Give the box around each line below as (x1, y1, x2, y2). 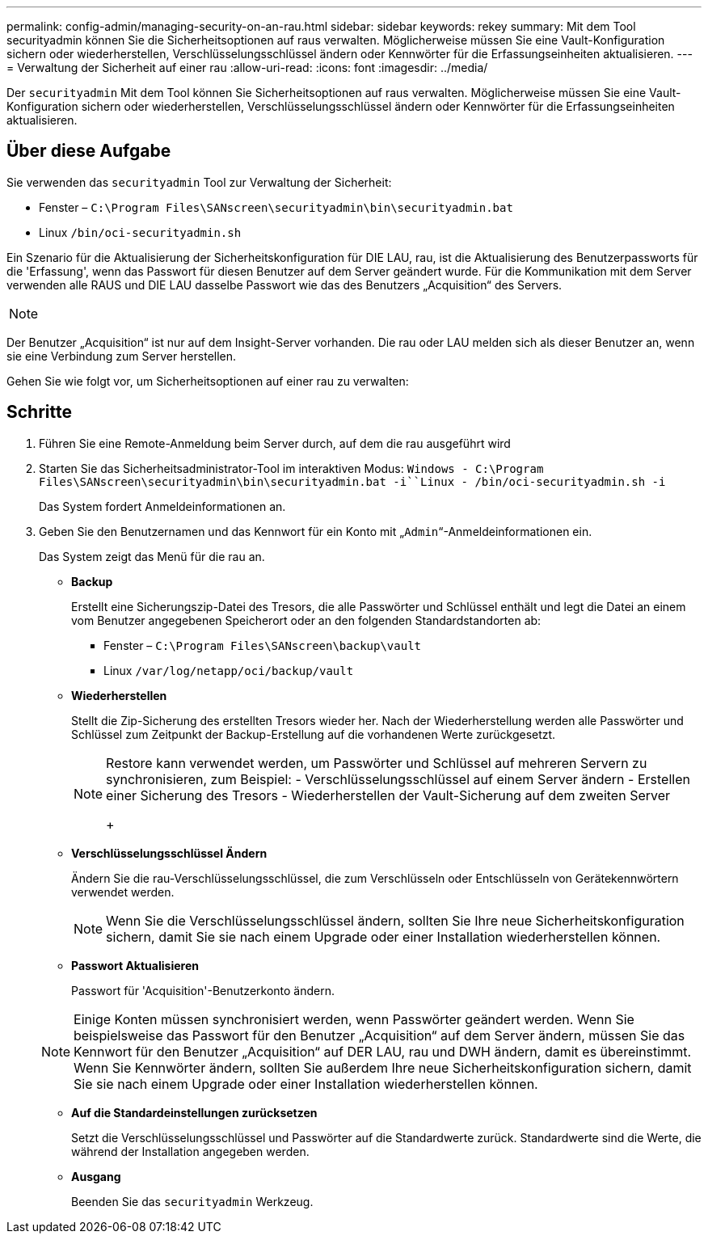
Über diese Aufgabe (6, 141, 171, 162)
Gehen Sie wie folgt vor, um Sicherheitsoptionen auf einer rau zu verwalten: (6, 373, 409, 388)
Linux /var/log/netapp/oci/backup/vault (103, 663, 354, 677)
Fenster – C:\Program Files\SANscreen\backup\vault (103, 638, 422, 652)
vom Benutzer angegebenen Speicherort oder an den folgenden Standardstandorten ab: (71, 613, 542, 627)
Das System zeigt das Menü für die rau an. (39, 549, 265, 563)
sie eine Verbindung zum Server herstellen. (6, 348, 237, 363)
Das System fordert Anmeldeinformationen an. (39, 499, 286, 513)
